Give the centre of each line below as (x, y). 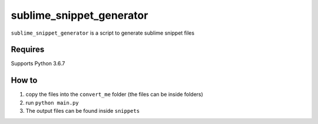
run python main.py (52, 102)
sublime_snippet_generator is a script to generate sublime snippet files (102, 33)
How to (24, 80)
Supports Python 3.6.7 (38, 63)
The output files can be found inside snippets (83, 111)
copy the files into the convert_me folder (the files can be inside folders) (114, 95)
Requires (28, 50)
